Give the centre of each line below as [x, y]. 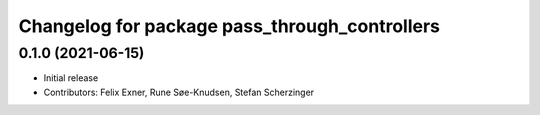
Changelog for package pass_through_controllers [229, 26]
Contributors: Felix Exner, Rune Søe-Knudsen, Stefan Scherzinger [179, 92]
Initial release [71, 78]
